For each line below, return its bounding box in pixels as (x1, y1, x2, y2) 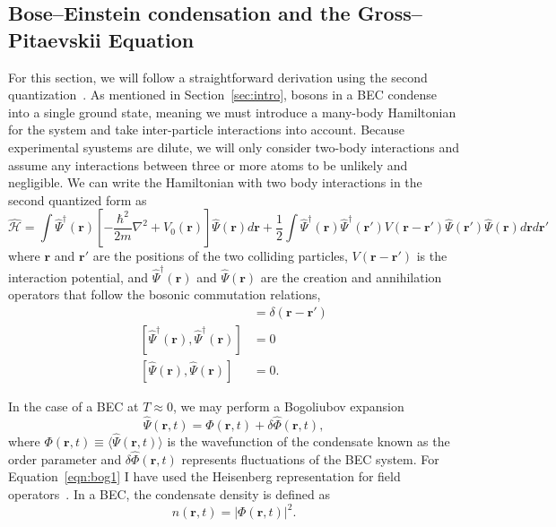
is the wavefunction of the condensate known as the (167, 431, 450, 450)
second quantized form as (8, 190, 147, 209)
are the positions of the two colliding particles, (92, 246, 348, 265)
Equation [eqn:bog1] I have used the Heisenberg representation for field (8, 467, 401, 486)
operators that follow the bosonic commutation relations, (8, 285, 321, 304)
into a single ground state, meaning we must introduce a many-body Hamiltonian (8, 102, 456, 121)
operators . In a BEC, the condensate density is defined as (8, 484, 331, 503)
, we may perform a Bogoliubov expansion (172, 396, 404, 415)
